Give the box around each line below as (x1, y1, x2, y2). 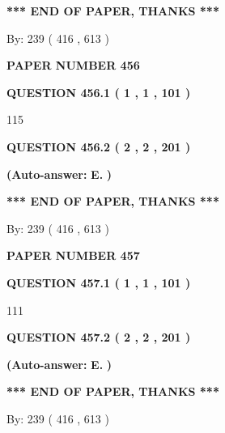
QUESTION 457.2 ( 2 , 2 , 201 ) (6, 329, 191, 346)
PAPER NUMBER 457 (6, 247, 140, 264)
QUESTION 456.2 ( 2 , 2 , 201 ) (6, 138, 191, 155)
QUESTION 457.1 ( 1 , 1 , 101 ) (6, 274, 191, 291)
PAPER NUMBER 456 (6, 57, 140, 74)
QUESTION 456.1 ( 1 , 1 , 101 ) (6, 83, 191, 100)
